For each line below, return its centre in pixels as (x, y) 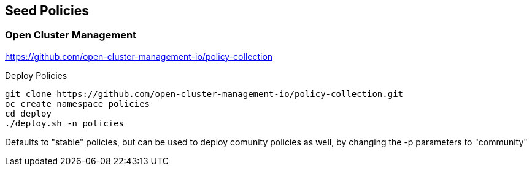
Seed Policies (47, 11)
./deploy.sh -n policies (64, 123)
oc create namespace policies (78, 104)
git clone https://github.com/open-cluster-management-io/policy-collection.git (204, 94)
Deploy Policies (36, 75)
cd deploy (28, 113)
